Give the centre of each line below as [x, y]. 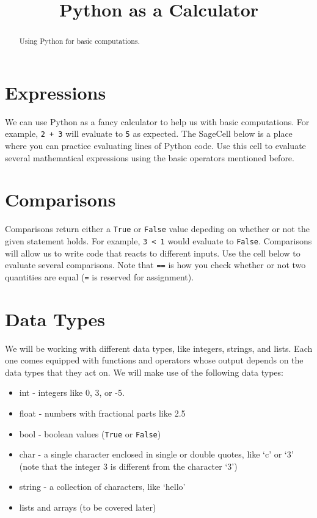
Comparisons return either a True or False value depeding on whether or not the [157, 229]
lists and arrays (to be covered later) [88, 507]
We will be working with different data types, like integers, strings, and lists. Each [159, 348]
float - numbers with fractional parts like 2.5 [102, 413]
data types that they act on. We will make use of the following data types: [144, 372]
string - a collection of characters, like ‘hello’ [102, 487]
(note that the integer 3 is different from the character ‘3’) [128, 466]
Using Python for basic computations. [79, 41]
